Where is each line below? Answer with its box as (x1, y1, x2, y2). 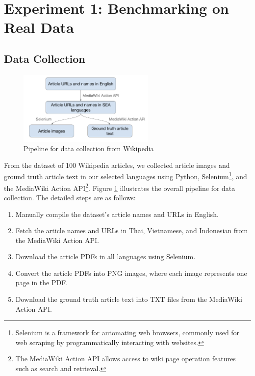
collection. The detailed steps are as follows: (4, 192, 136, 202)
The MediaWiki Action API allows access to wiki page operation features (15, 353, 236, 364)
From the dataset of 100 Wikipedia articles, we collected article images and (4, 160, 230, 170)
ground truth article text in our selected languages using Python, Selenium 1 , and (4, 170, 247, 182)
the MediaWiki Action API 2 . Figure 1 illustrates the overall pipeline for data (4, 181, 235, 193)
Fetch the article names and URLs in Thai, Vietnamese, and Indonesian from (15, 225, 248, 236)
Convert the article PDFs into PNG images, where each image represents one (15, 268, 247, 278)
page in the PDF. (15, 277, 68, 288)
